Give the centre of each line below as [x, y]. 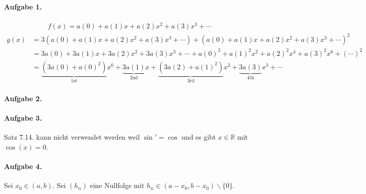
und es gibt [199, 137]
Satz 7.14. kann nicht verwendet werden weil [72, 137]
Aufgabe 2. [23, 98]
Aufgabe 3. [23, 118]
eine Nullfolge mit [117, 185]
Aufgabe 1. [23, 6]
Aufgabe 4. [23, 166]
